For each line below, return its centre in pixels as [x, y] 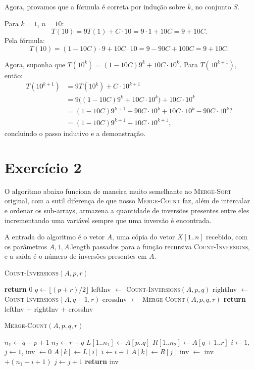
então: [14, 75]
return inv [102, 361]
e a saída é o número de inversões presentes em [76, 256]
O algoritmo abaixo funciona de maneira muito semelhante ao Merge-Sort [118, 191]
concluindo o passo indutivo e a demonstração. [75, 133]
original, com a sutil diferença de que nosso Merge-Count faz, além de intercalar [127, 201]
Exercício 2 [43, 167]
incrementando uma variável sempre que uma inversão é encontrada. [108, 220]
